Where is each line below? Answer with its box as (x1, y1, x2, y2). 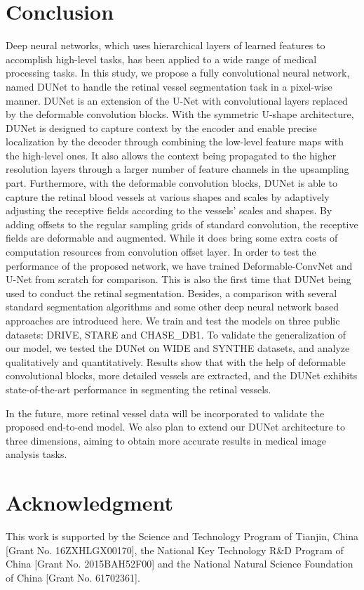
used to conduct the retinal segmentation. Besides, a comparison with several (6, 285, 337, 300)
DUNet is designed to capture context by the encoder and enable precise (6, 120, 317, 135)
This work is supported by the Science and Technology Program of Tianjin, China (6, 529, 359, 544)
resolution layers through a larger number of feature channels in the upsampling (6, 162, 349, 176)
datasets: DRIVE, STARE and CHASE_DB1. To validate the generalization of (6, 327, 346, 341)
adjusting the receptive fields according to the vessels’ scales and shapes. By (6, 203, 332, 218)
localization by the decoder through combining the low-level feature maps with (6, 134, 344, 149)
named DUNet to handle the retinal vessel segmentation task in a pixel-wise (6, 79, 332, 93)
